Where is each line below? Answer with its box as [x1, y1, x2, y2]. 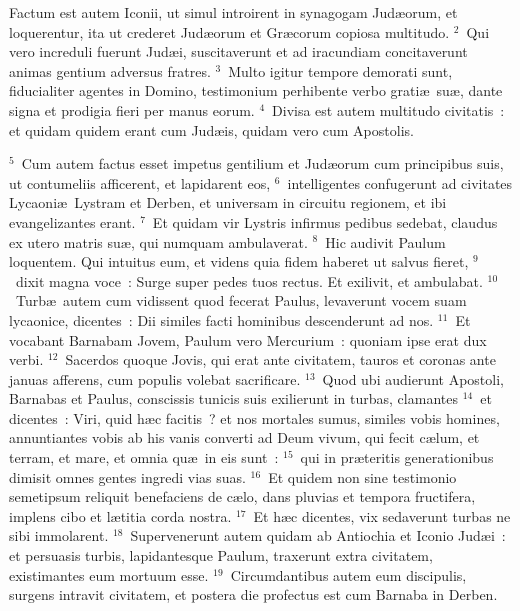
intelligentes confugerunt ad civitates [287, 172, 513, 193]
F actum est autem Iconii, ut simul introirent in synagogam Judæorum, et [9, 2, 458, 22]
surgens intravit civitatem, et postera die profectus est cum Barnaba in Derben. [9, 584, 498, 605]
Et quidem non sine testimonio [268, 466, 457, 487]
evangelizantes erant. [9, 211, 136, 232]
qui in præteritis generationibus [300, 447, 494, 468]
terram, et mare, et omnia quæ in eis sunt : [9, 447, 279, 468]
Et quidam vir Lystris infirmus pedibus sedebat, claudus [152, 211, 498, 232]
